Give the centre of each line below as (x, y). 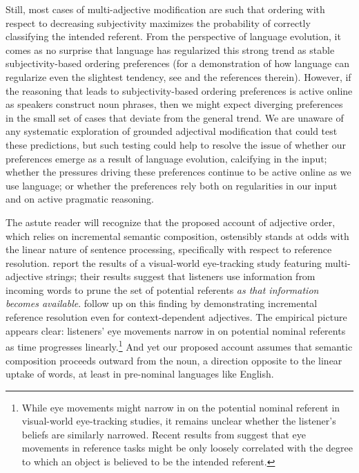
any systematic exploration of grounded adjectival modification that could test (172, 131)
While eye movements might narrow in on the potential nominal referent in (181, 407)
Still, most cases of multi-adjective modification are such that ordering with (165, 9)
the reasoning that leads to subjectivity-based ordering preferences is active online (179, 90)
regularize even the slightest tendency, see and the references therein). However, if (178, 76)
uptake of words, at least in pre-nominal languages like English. (140, 374)
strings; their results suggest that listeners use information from (181, 276)
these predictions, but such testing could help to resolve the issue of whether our (176, 144)
